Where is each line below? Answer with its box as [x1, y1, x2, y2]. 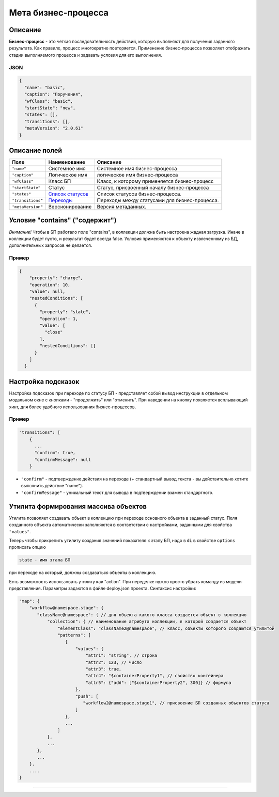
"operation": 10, [29, 282, 71, 287]
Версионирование [48, 204, 92, 210]
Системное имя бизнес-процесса [97, 165, 177, 172]
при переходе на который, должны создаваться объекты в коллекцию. [9, 570, 157, 575]
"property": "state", [39, 309, 91, 315]
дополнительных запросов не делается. [9, 242, 92, 248]
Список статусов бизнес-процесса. [97, 191, 182, 197]
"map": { [19, 599, 40, 604]
